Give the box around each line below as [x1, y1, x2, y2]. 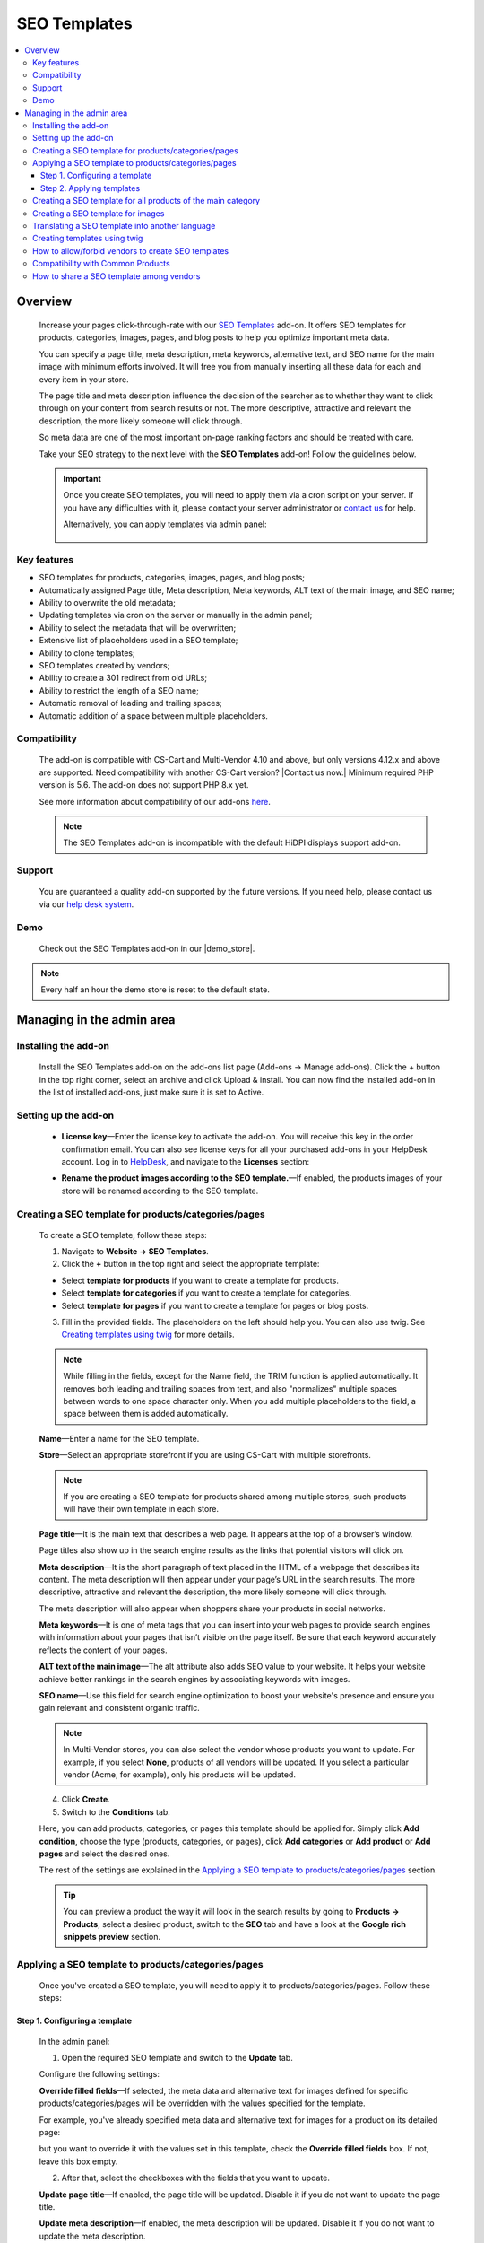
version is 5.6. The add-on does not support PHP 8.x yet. [39, 780, 249, 790]
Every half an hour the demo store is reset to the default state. [40, 984, 271, 995]
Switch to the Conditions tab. [61, 1806, 170, 1817]
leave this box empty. [39, 2156, 118, 2167]
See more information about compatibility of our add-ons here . [39, 796, 271, 807]
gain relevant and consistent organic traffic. [39, 1703, 201, 1714]
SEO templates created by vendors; [39, 659, 170, 670]
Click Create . [61, 1794, 111, 1805]
